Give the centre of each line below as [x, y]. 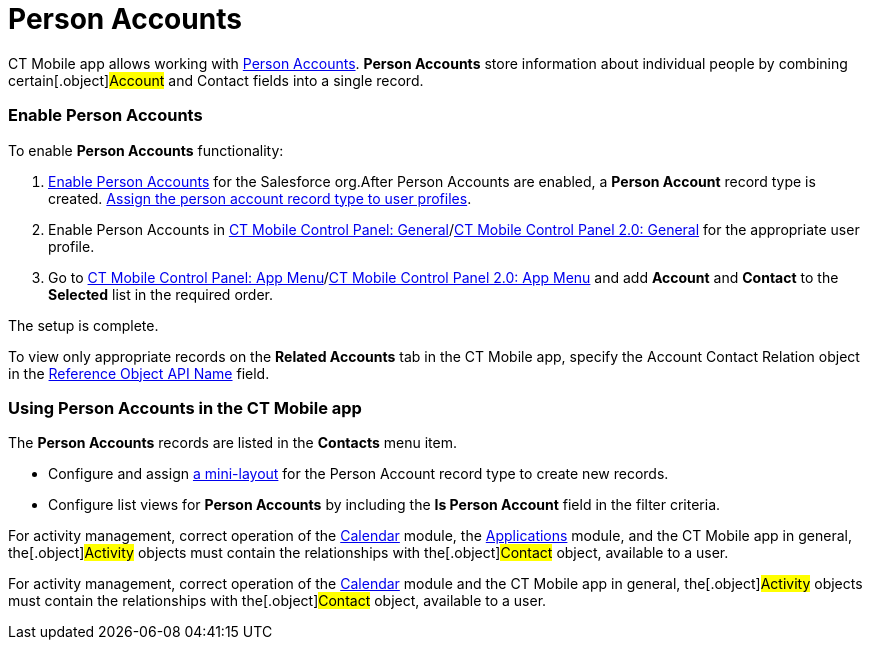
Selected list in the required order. [160, 294]
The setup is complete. [83, 325]
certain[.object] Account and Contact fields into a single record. [216, 80]
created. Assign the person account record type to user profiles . [260, 198]
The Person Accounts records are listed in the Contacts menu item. [232, 443]
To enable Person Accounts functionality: [146, 150]
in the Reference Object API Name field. [139, 373]
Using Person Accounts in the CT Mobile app [185, 407]
